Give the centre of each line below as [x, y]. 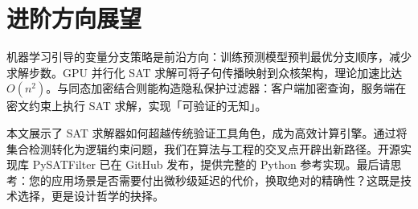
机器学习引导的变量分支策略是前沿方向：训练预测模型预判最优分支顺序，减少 [209, 57]
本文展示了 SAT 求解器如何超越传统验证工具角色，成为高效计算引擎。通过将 [207, 132]
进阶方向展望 [74, 18]
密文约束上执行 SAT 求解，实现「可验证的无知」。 [137, 106]
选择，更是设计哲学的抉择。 [90, 196]
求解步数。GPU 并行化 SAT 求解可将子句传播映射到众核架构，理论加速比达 [205, 72]
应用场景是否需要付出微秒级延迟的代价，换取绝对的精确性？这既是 [225, 180]
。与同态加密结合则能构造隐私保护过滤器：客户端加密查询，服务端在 [226, 88]
